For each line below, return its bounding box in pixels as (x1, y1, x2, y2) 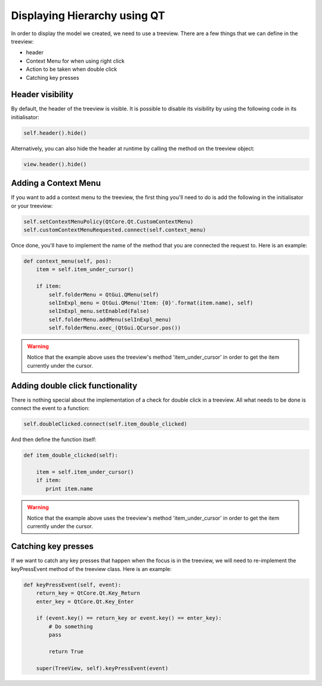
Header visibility (11, 89, 74, 100)
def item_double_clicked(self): (23, 452, 119, 459)
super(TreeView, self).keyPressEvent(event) (36, 665, 169, 672)
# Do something (48, 623, 94, 630)
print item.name (45, 485, 94, 492)
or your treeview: (11, 202, 53, 209)
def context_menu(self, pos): (23, 257, 112, 265)
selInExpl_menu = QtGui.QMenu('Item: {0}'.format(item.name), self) (48, 299, 253, 306)
